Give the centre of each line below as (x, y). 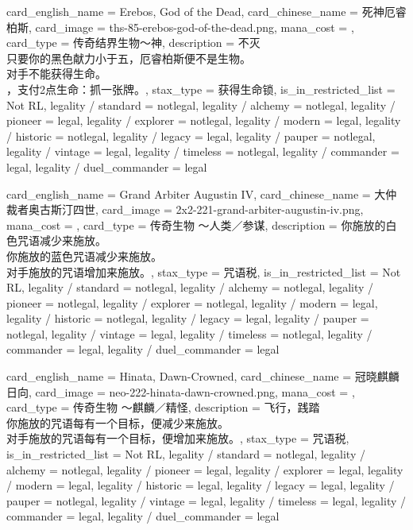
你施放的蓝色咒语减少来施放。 (84, 255)
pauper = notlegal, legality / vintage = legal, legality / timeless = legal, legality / (206, 500)
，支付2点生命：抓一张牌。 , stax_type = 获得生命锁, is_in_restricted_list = (201, 89)
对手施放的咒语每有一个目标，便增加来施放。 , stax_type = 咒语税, (178, 438)
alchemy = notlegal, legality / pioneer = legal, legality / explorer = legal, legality (205, 469)
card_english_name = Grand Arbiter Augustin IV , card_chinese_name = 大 (196, 193)
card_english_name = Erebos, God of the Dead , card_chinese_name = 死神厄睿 (206, 11)
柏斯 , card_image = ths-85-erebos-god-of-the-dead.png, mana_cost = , (180, 27)
